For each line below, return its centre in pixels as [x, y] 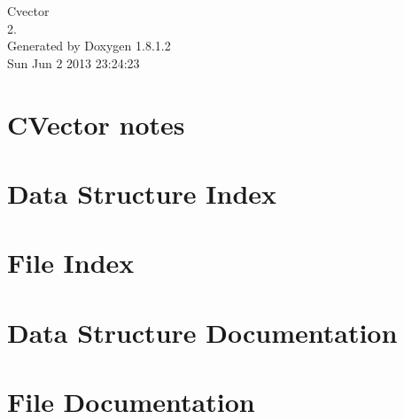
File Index [71, 263]
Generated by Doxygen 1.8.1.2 [89, 46]
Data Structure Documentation [202, 332]
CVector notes [96, 124]
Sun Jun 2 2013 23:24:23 [74, 62]
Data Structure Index [142, 193]
